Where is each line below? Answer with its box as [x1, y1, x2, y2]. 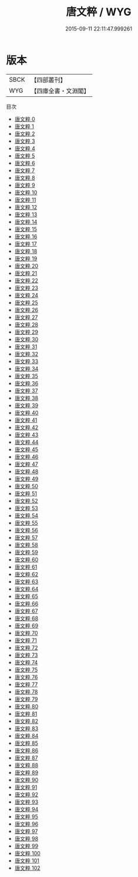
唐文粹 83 [14, 725, 39, 732]
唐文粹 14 [14, 218, 38, 225]
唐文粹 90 [14, 776, 39, 783]
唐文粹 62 [14, 570, 38, 577]
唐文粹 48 [14, 468, 39, 475]
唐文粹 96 [14, 820, 39, 827]
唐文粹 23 [14, 284, 38, 291]
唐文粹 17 [14, 240, 37, 247]
